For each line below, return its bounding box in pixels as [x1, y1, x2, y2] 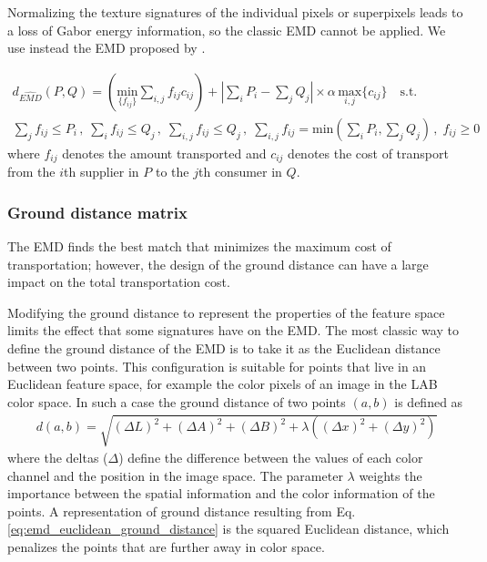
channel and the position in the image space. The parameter [7, 465, 343, 485]
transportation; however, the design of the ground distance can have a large [7, 254, 429, 273]
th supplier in [64, 162, 139, 181]
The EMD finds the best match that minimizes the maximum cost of [7, 237, 391, 256]
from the [7, 162, 56, 181]
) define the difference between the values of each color [118, 448, 423, 467]
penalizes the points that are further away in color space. [7, 537, 325, 556]
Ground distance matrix [7, 200, 188, 223]
